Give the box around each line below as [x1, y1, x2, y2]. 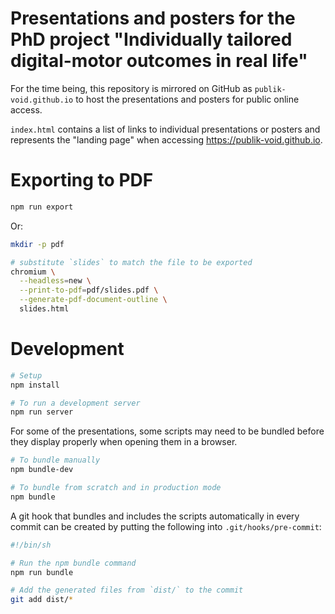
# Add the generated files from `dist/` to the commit [10, 585, 244, 596]
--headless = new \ [19, 276, 92, 286]
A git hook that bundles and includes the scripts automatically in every [10, 510, 300, 522]
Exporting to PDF [10, 169, 154, 192]
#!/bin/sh [10, 540, 52, 550]
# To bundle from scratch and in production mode [10, 483, 222, 493]
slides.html [19, 304, 70, 314]
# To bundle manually [10, 455, 101, 466]
